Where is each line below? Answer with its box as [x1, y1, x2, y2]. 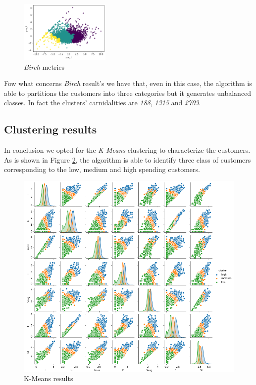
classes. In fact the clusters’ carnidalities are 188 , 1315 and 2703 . [4, 97, 201, 108]
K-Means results [24, 373, 73, 384]
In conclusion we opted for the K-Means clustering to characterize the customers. [4, 145, 251, 155]
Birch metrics [24, 61, 65, 72]
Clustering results [4, 122, 97, 137]
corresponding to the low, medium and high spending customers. [4, 164, 200, 174]
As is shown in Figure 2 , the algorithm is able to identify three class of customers [4, 154, 251, 165]
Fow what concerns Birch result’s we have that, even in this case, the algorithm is [4, 78, 252, 88]
